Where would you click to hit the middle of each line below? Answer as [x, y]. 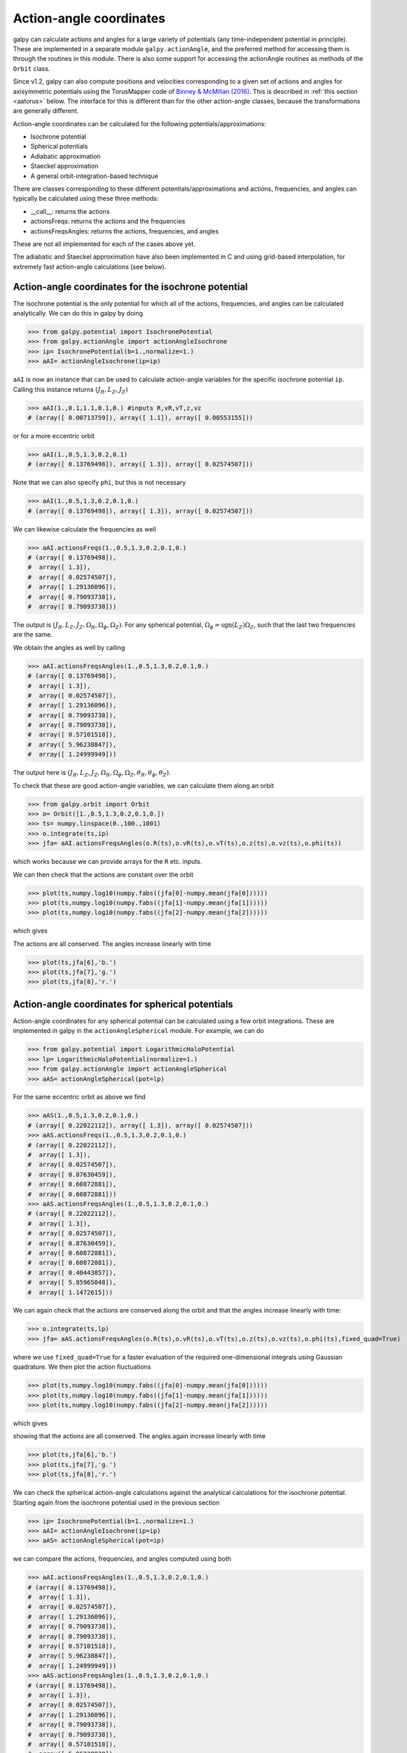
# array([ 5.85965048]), [72, 1282]
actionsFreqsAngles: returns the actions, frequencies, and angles [125, 231]
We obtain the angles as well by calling [69, 647]
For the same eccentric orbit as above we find [80, 1097]
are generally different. [46, 111]
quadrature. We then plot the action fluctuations [82, 1367]
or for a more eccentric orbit [54, 435]
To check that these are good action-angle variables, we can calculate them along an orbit [144, 785]
